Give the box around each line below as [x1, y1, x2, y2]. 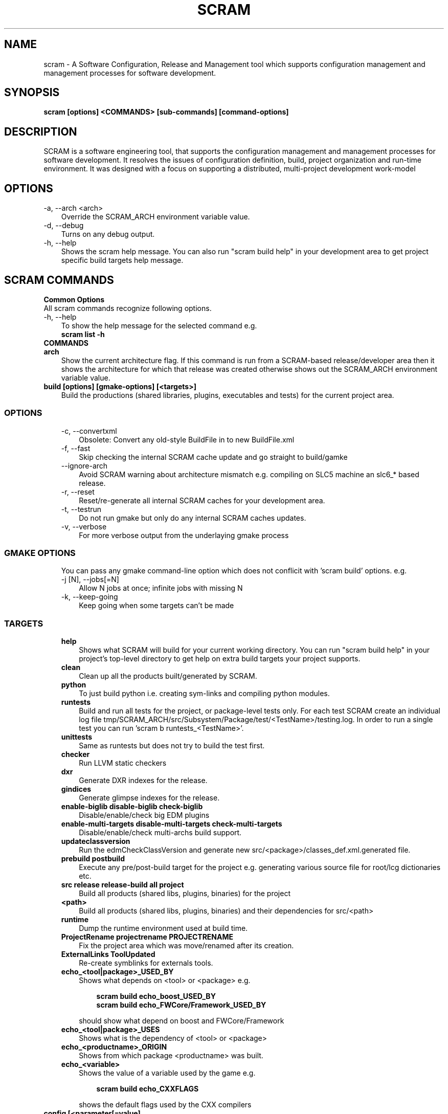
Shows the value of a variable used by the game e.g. [79, 1068, 256, 1078]
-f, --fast [61, 443, 91, 453]
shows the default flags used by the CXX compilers [79, 1100, 252, 1109]
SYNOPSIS [4, 86, 60, 99]
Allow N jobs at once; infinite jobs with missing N [79, 584, 243, 593]
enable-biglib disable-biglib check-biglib [61, 802, 203, 811]
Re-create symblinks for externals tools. [79, 959, 213, 968]
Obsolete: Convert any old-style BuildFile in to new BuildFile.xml [79, 435, 295, 444]
